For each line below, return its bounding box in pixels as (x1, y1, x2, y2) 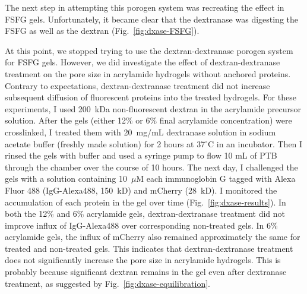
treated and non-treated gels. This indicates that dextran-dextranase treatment (5, 242, 293, 254)
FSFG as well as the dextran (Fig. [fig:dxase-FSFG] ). (5, 24, 200, 37)
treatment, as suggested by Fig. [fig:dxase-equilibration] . (5, 277, 210, 289)
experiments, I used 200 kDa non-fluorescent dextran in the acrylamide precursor (5, 102, 301, 115)
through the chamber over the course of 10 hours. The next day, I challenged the (5, 160, 298, 173)
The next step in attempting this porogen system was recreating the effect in (5, 1, 284, 13)
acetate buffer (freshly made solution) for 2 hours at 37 (5, 137, 205, 150)
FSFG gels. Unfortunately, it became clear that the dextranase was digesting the (5, 12, 299, 25)
